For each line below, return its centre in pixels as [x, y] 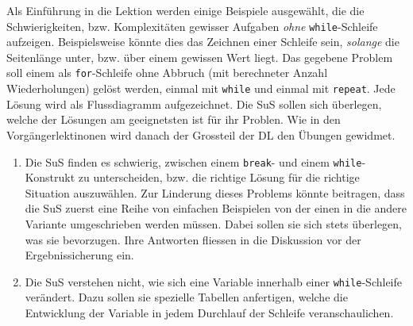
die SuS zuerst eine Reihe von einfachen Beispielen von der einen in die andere [216, 208]
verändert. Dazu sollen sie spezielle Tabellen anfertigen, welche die [186, 297]
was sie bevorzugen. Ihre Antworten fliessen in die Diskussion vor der [193, 239]
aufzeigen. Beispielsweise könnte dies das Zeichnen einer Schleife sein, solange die [203, 42]
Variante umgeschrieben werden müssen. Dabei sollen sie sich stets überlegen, [213, 223]
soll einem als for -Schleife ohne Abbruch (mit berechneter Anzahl [167, 73]
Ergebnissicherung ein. [79, 255]
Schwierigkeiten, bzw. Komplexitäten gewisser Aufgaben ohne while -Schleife [192, 26]
